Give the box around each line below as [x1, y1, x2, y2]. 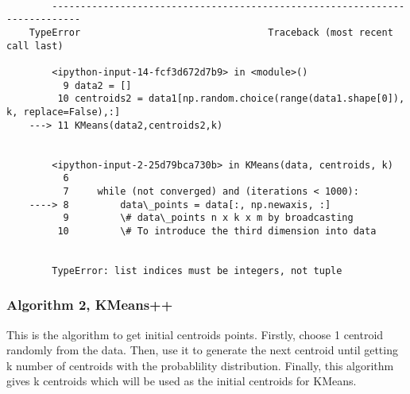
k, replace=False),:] [6, 106, 121, 118]
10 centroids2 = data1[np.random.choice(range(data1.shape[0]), [57, 93, 405, 105]
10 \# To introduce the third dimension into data [57, 225, 377, 237]
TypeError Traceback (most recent [29, 26, 393, 38]
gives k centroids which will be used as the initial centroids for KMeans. [6, 373, 357, 389]
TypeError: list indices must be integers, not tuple [52, 265, 342, 276]
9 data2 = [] [63, 79, 132, 91]
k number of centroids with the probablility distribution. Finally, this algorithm [6, 357, 394, 373]
